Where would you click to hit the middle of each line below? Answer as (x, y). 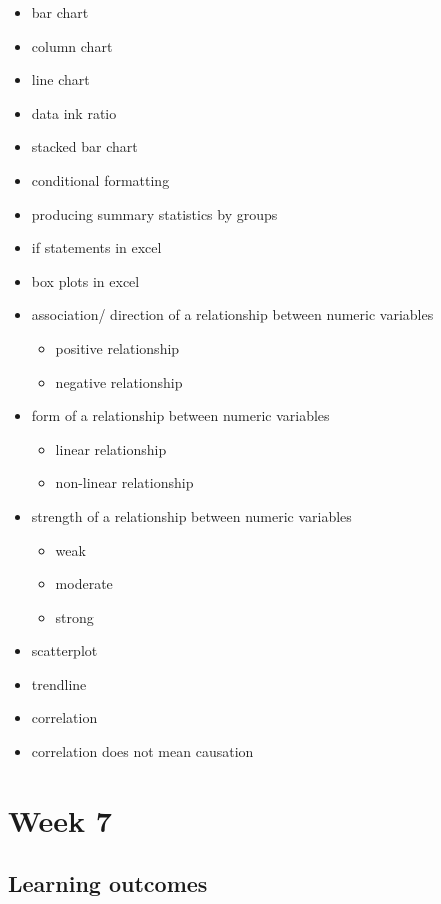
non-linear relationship (124, 482)
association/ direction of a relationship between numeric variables (232, 314)
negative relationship (119, 381)
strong (74, 616)
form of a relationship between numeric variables (180, 415)
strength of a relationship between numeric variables (191, 515)
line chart (60, 79)
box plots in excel (85, 280)
